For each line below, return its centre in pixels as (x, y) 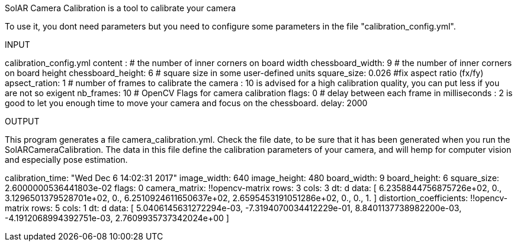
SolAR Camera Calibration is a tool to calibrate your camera (121, 8)
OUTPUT (22, 121)
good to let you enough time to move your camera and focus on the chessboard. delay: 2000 (186, 103)
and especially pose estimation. (66, 160)
